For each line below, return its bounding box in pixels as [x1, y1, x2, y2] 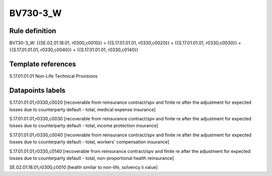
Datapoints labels [9, 86, 65, 95]
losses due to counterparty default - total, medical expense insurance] [9, 106, 156, 112]
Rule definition [9, 27, 56, 35]
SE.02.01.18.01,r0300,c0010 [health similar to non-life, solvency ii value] [9, 164, 158, 170]
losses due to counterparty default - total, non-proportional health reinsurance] [9, 155, 174, 161]
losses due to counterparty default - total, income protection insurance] [9, 123, 159, 129]
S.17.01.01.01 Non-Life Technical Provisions [9, 73, 98, 79]
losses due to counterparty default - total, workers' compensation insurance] [9, 139, 170, 145]
